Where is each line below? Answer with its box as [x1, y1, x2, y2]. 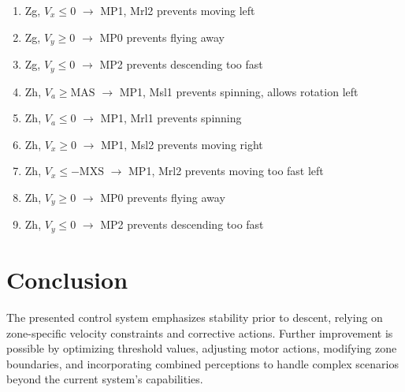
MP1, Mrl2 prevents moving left [100, 2, 255, 18]
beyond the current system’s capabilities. [6, 371, 203, 387]
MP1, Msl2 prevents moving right [100, 136, 263, 152]
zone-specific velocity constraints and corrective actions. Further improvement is [6, 324, 393, 341]
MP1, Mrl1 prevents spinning [100, 110, 242, 126]
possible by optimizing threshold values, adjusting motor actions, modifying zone [6, 340, 397, 357]
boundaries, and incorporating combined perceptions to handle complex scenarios [6, 355, 399, 371]
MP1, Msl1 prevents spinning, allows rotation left [119, 83, 359, 99]
